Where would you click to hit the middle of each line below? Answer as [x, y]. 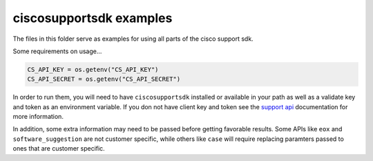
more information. [38, 117]
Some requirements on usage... [57, 51]
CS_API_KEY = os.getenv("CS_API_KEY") [93, 69]
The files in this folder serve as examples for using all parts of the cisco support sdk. [133, 39]
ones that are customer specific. [59, 149]
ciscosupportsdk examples [93, 18]
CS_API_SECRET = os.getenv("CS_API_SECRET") [104, 79]
